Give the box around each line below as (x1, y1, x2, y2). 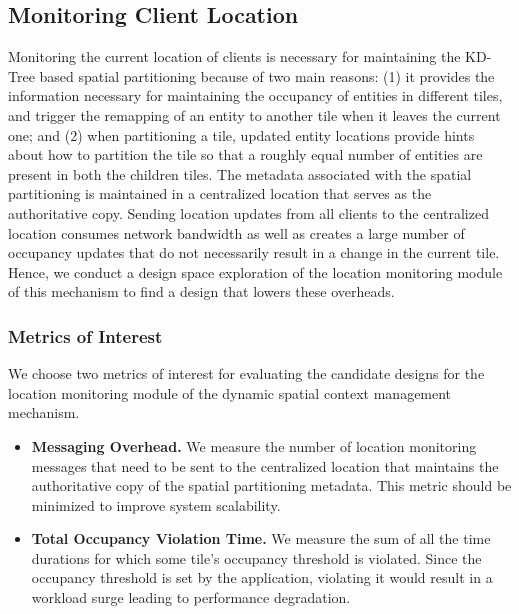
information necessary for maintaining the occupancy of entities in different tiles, (8, 85, 503, 106)
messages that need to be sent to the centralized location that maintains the (31, 455, 499, 476)
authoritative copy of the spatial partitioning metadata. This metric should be (31, 475, 512, 496)
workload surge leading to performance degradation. (31, 587, 351, 608)
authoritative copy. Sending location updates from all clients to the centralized (8, 202, 489, 223)
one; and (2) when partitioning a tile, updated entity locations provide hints (8, 124, 475, 145)
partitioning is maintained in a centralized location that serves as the (8, 183, 432, 204)
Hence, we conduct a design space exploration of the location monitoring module (8, 261, 503, 282)
